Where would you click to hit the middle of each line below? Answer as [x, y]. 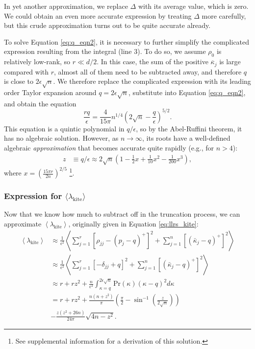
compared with [26, 71]
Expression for [33, 196]
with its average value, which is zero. [193, 6]
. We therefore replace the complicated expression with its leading [152, 81]
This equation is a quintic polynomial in [64, 128]
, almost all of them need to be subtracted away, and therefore [148, 71]
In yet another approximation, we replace [66, 6]
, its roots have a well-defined [186, 138]
